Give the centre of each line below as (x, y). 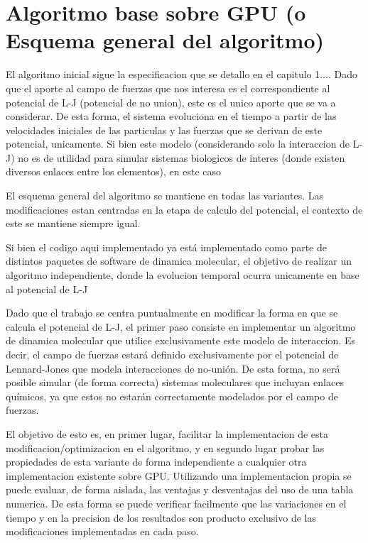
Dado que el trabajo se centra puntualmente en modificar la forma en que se (172, 313)
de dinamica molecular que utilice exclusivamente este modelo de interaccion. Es (180, 340)
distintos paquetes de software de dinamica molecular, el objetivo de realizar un (179, 261)
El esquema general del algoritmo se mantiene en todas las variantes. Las (164, 196)
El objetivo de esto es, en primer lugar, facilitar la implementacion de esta (167, 433)
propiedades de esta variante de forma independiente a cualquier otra (156, 462)
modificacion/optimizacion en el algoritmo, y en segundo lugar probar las (165, 448)
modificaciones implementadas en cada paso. (102, 531)
